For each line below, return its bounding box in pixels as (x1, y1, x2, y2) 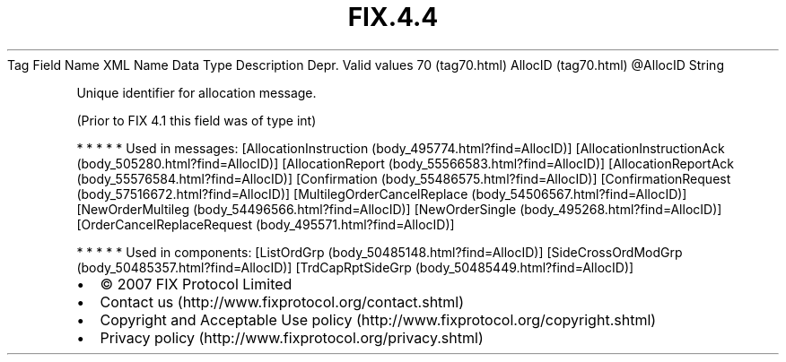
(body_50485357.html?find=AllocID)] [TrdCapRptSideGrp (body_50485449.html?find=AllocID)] (76, 259, 634, 275)
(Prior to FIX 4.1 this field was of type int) (76, 112, 317, 128)
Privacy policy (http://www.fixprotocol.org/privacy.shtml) (100, 328, 484, 347)
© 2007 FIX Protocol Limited (100, 274, 293, 293)
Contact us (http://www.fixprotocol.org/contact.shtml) (100, 292, 465, 311)
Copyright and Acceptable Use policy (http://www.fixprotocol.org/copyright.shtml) (100, 310, 657, 329)
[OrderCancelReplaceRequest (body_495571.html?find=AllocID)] (76, 216, 455, 232)
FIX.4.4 (347, 2, 439, 32)
